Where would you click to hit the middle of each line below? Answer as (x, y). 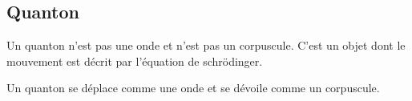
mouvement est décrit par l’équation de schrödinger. (135, 61)
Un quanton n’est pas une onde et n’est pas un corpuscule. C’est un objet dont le (206, 45)
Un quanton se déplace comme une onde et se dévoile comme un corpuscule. (193, 88)
